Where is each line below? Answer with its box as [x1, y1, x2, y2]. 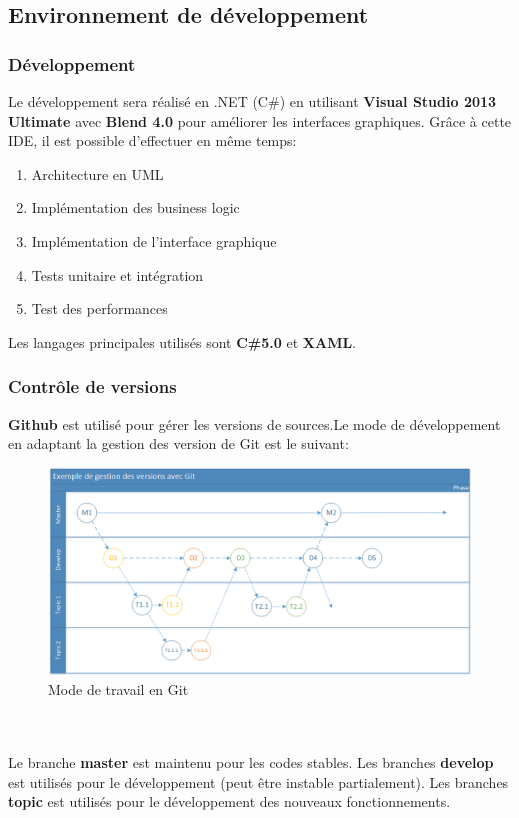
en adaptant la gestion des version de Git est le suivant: [8, 433, 349, 454]
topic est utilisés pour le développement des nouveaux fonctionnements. [8, 791, 451, 812]
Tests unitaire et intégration [31, 264, 204, 285]
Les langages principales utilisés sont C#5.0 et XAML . [8, 331, 357, 352]
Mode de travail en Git [48, 679, 189, 700]
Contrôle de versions [8, 374, 177, 399]
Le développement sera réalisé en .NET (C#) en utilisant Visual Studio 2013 [8, 91, 497, 111]
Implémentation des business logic [31, 197, 240, 218]
